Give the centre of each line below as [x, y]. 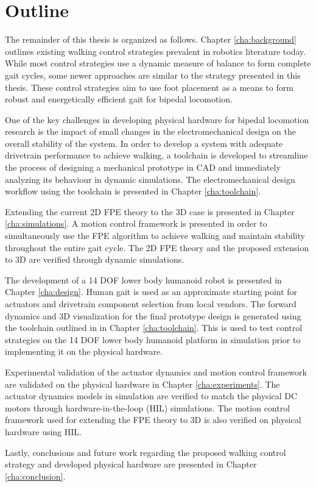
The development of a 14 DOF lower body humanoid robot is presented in [143, 279]
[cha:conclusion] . [35, 476]
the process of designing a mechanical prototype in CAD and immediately [143, 167]
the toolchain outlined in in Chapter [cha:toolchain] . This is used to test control [154, 328]
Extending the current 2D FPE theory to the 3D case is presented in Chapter [150, 211]
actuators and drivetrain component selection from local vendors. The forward [151, 304]
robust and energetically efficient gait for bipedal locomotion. [119, 99]
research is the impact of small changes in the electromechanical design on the [150, 131]
